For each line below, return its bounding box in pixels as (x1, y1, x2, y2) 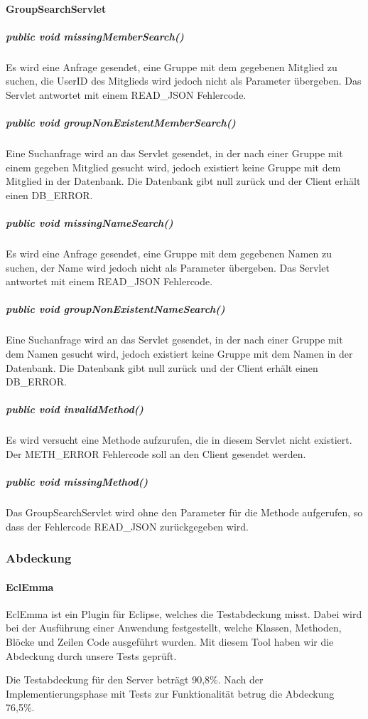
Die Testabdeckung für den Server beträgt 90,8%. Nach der (6, 672, 264, 687)
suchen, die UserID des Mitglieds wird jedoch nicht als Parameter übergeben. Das (6, 73, 362, 88)
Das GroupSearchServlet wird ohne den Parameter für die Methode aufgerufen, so (6, 505, 363, 520)
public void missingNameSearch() (6, 215, 173, 230)
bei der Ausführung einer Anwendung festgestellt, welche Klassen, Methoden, (6, 620, 342, 635)
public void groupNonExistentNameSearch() (6, 302, 225, 316)
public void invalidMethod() (6, 402, 144, 417)
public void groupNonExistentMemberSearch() (6, 115, 236, 130)
